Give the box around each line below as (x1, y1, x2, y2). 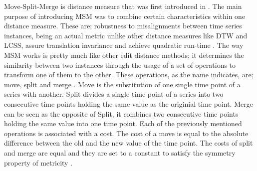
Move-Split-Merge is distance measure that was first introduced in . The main (4, 1, 242, 11)
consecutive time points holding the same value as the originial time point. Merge (4, 98, 253, 109)
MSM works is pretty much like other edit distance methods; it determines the (4, 49, 244, 60)
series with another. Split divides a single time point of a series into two (4, 89, 224, 99)
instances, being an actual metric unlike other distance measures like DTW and (4, 30, 248, 40)
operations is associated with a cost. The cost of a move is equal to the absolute (4, 128, 249, 138)
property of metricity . (4, 157, 73, 168)
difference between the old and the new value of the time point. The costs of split (4, 138, 253, 148)
